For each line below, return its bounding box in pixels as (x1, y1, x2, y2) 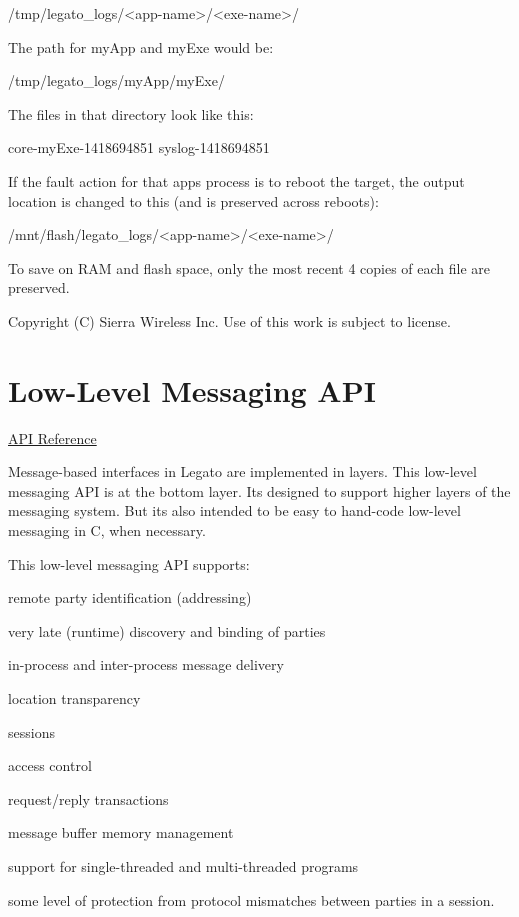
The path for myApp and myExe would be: (8, 36, 274, 57)
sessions (8, 721, 55, 742)
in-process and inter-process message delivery (8, 654, 284, 675)
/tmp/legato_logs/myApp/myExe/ (8, 70, 225, 91)
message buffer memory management (8, 822, 234, 843)
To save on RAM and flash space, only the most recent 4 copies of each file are (8, 257, 491, 278)
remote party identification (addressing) (8, 587, 252, 608)
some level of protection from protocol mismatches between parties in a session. (8, 889, 495, 910)
